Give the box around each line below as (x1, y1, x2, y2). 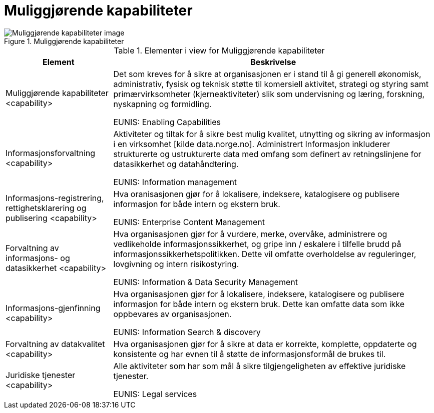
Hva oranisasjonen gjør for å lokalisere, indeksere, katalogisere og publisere (113, 188, 400, 199)
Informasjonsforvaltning (6, 147, 96, 158)
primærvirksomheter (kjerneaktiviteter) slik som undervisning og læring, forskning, (113, 88, 425, 99)
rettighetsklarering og (6, 202, 87, 213)
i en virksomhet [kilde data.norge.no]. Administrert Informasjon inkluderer (113, 138, 390, 149)
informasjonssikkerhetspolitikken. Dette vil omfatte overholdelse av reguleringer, (113, 248, 416, 259)
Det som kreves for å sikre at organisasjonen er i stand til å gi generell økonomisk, (113, 68, 421, 79)
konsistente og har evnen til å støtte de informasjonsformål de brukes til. (113, 348, 386, 359)
